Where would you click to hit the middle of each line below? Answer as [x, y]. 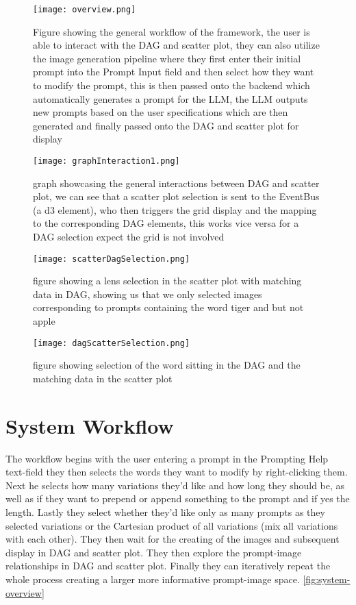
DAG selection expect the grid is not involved [129, 237]
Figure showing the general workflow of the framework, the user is [171, 31]
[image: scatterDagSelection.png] [112, 259]
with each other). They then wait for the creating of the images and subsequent [173, 539]
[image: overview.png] [85, 10]
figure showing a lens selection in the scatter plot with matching [167, 281]
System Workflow [90, 425]
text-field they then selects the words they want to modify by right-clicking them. [177, 472]
